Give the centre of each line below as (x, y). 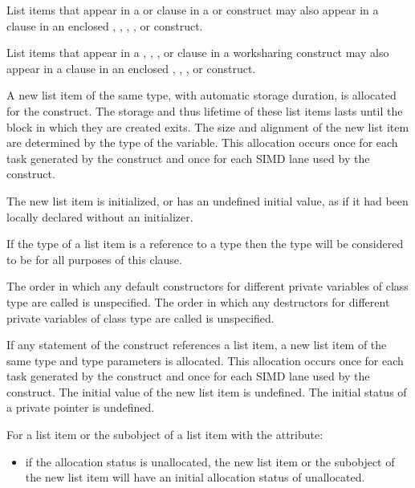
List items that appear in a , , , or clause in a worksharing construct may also (198, 53)
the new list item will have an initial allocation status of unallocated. (195, 477)
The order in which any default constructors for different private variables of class (207, 286)
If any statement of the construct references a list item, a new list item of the (197, 345)
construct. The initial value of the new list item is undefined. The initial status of (207, 391)
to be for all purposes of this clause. (94, 259)
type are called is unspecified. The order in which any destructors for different (198, 301)
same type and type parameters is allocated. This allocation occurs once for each (205, 360)
